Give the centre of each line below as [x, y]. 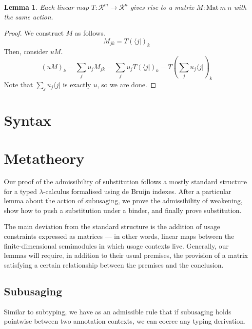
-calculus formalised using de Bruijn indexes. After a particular [137, 191]
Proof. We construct [34, 33]
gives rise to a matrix [162, 7]
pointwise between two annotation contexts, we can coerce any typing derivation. [125, 321]
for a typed [20, 191]
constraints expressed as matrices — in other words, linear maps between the [119, 236]
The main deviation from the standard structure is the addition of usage [112, 226]
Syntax [28, 120]
